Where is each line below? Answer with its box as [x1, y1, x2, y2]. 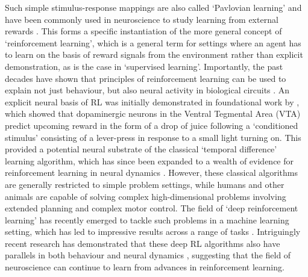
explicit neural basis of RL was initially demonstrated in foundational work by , [5, 95, 300, 108]
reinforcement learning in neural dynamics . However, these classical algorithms [5, 166, 298, 179]
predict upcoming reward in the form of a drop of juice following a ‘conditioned [5, 119, 298, 131]
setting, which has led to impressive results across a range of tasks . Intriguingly [5, 225, 301, 238]
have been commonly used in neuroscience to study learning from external [5, 13, 278, 25]
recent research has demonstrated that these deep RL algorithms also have [5, 237, 280, 249]
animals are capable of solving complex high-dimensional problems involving [5, 190, 286, 202]
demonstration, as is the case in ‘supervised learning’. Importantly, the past [5, 60, 283, 72]
